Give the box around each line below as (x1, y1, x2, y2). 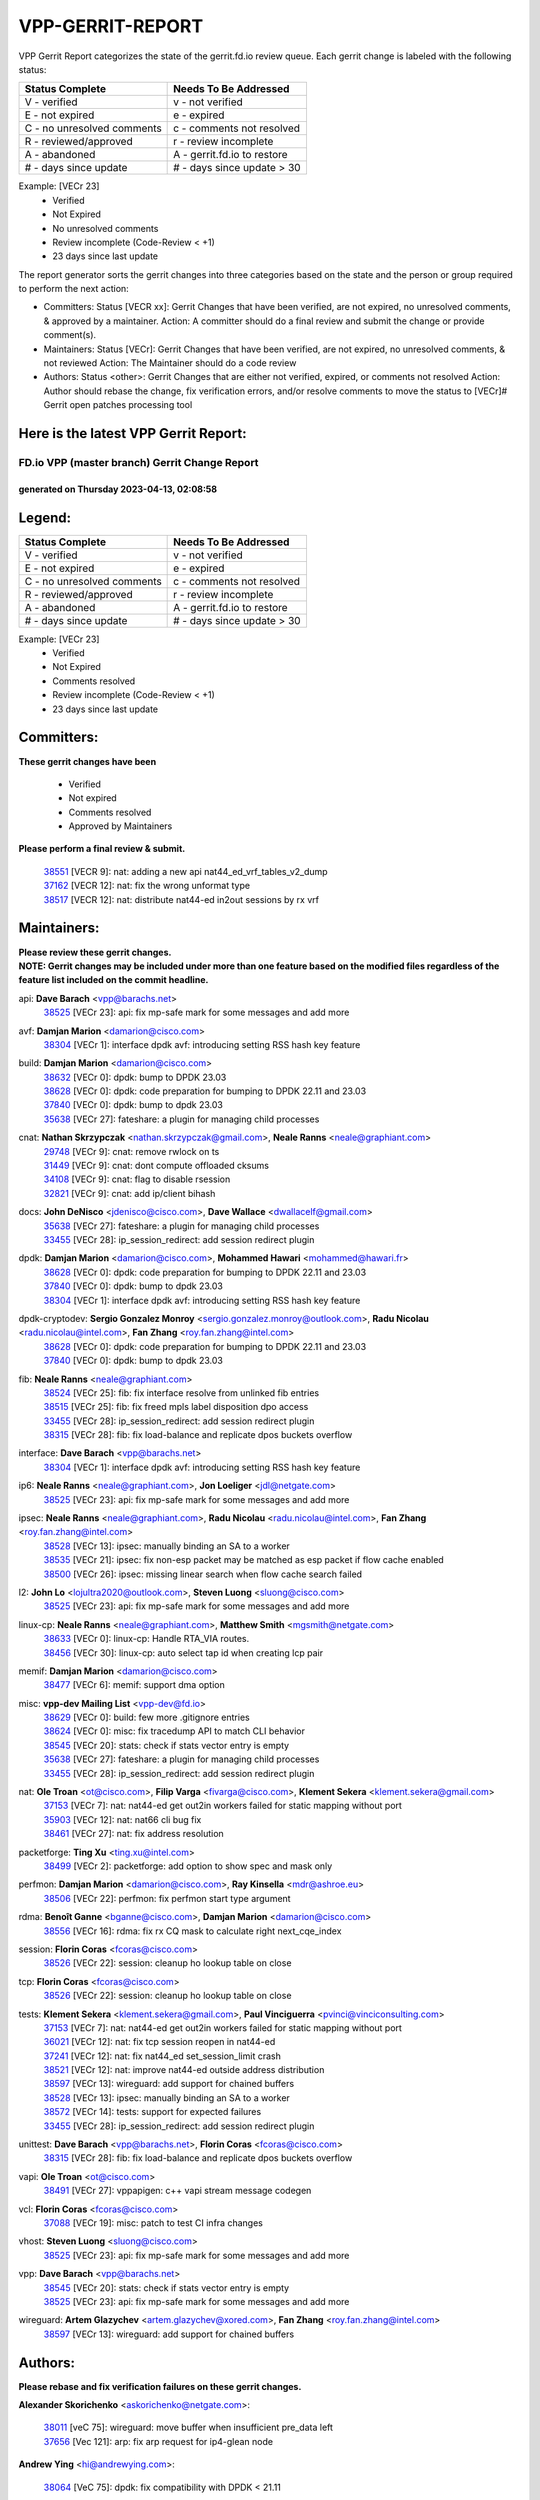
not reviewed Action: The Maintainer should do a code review (43, 357, 297, 369)
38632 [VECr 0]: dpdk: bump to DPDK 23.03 (43, 1071, 227, 1083)
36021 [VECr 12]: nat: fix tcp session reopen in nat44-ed (43, 2036, 276, 2048)
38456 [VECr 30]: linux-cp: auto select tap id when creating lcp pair (43, 1646, 324, 1659)
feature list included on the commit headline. (18, 974, 209, 986)
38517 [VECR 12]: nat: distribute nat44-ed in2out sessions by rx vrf (43, 893, 320, 905)
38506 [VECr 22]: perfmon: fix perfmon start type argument (43, 1892, 291, 1904)
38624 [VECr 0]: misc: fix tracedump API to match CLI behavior (43, 1725, 305, 1737)
